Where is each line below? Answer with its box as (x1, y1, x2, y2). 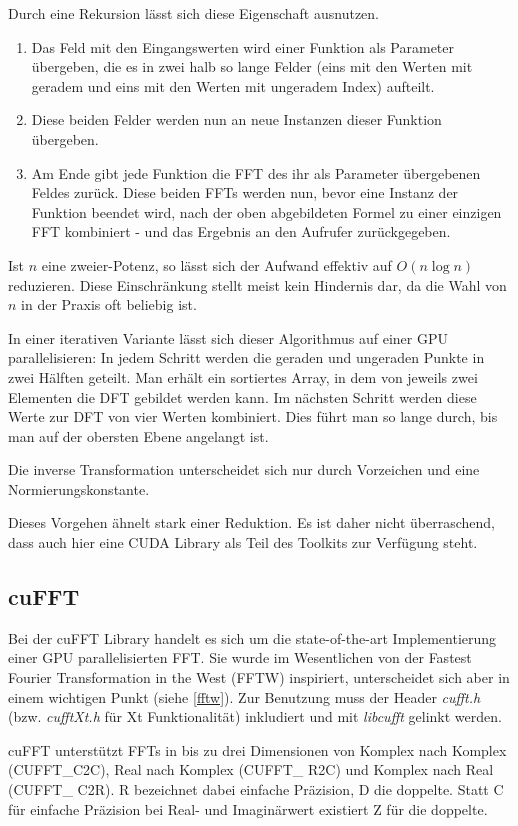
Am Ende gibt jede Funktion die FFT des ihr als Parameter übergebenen (31, 162, 481, 183)
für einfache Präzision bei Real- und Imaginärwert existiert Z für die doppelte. (8, 798, 488, 819)
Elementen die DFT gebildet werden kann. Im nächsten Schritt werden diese (8, 386, 477, 407)
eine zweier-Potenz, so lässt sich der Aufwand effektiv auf (41, 254, 392, 275)
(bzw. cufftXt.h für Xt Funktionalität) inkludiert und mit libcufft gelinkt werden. (8, 706, 502, 727)
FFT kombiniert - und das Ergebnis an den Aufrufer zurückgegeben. (31, 221, 451, 242)
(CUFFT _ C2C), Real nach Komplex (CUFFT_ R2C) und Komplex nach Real (8, 759, 494, 780)
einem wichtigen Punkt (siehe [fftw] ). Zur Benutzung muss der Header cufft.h (8, 686, 481, 707)
